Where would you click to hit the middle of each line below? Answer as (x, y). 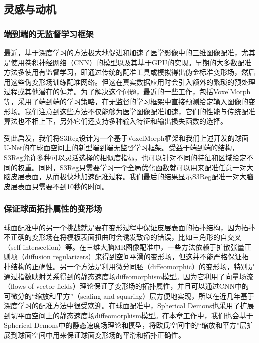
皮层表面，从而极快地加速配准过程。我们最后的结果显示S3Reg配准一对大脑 (132, 177)
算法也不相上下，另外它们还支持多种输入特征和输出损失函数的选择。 (116, 121)
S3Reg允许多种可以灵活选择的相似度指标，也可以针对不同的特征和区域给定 (125, 157)
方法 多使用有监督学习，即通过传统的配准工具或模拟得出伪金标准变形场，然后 (129, 72)
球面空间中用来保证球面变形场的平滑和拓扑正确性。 (101, 335)
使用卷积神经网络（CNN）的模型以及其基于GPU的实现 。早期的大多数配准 (131, 62)
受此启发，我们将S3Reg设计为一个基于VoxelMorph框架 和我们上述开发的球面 (126, 137)
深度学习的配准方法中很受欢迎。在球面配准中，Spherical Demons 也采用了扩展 (129, 305)
